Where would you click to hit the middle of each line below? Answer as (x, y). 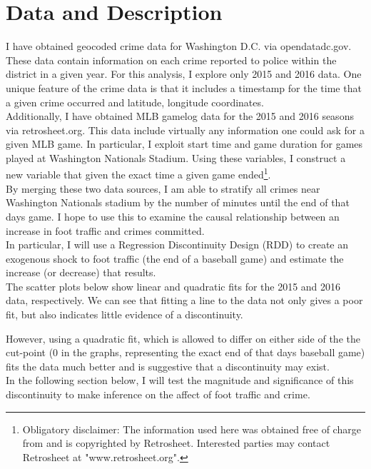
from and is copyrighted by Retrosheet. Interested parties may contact (176, 443)
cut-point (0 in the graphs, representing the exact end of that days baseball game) (185, 352)
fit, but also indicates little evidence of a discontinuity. (124, 314)
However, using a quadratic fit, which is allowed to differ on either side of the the (183, 338)
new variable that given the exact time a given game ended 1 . (138, 173)
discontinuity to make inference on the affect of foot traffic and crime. (158, 394)
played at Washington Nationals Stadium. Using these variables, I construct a (176, 157)
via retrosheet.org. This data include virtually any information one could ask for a (185, 130)
